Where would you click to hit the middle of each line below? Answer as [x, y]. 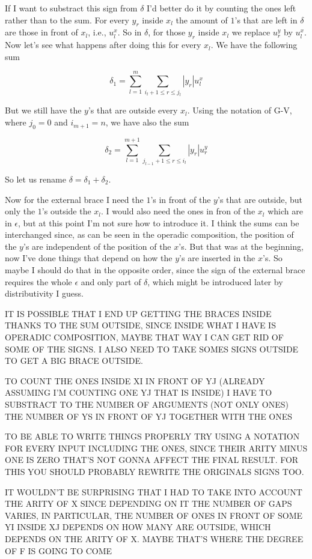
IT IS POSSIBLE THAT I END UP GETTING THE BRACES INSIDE [138, 313]
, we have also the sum [147, 122]
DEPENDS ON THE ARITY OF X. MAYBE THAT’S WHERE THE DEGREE [154, 538]
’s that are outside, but [260, 199]
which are [285, 211]
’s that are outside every [133, 110]
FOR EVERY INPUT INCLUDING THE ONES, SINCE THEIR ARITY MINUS [156, 448]
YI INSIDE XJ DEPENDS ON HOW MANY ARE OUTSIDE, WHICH [138, 527]
